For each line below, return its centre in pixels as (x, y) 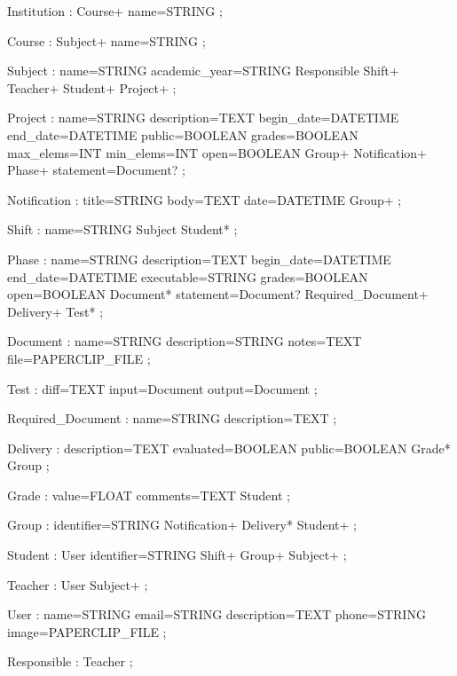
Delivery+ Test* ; (55, 311)
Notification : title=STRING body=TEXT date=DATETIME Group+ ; (205, 199)
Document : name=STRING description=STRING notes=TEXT (185, 341)
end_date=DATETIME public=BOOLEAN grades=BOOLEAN (183, 134)
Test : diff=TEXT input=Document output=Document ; (162, 388)
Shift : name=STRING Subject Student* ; (122, 229)
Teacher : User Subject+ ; (78, 584)
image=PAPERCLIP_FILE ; (87, 631)
